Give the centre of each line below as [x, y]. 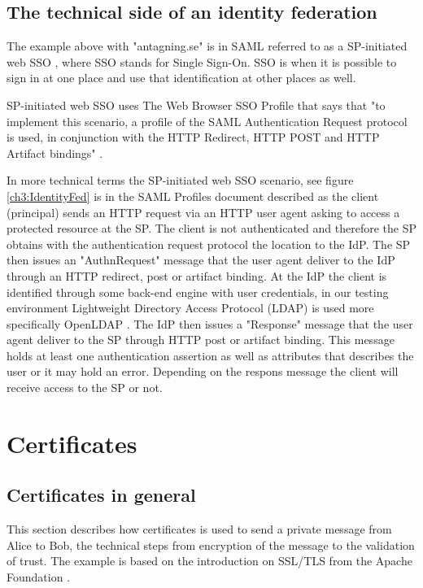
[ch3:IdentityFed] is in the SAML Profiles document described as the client [193, 196]
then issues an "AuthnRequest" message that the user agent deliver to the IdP [201, 260]
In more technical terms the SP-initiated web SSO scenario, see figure [180, 180]
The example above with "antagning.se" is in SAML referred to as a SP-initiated [207, 46]
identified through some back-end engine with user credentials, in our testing [198, 292]
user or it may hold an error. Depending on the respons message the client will [203, 371]
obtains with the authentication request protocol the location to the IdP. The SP [209, 244]
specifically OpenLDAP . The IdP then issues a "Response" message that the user [210, 323]
